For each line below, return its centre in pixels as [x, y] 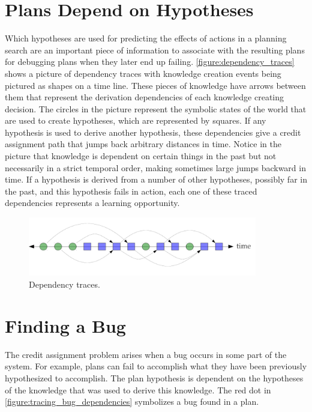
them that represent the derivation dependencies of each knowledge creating [145, 97]
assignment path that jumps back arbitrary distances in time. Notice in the [143, 144]
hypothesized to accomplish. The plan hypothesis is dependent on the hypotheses [154, 377]
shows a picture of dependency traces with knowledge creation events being [143, 73]
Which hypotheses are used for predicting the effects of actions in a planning [146, 38]
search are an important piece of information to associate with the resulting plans [155, 50]
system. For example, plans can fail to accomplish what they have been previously [156, 366]
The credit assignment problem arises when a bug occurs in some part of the [146, 354]
